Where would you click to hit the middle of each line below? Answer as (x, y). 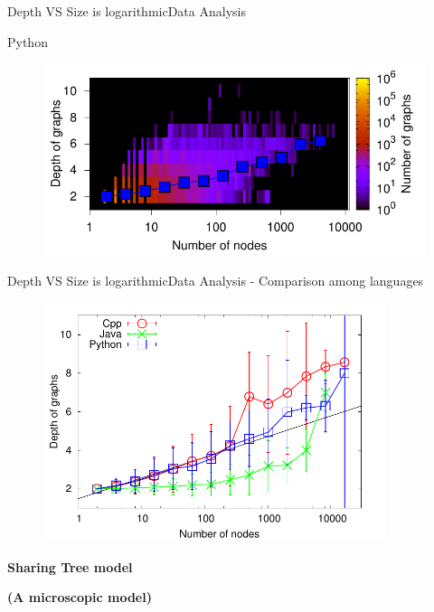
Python (28, 41)
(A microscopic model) (80, 597)
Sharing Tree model (70, 566)
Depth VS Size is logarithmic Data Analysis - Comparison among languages (216, 281)
